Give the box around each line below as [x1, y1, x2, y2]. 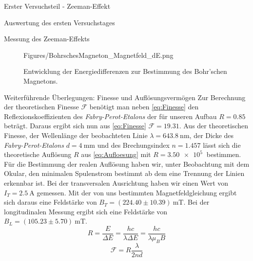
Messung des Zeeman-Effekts [4, 34, 90, 44]
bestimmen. [206, 149, 241, 159]
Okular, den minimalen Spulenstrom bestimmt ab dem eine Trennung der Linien [4, 168, 245, 178]
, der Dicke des [189, 130, 234, 140]
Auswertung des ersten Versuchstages [4, 17, 115, 27]
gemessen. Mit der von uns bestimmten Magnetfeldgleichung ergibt [37, 187, 237, 197]
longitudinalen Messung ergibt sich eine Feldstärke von [4, 206, 168, 216]
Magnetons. [23, 75, 58, 86]
